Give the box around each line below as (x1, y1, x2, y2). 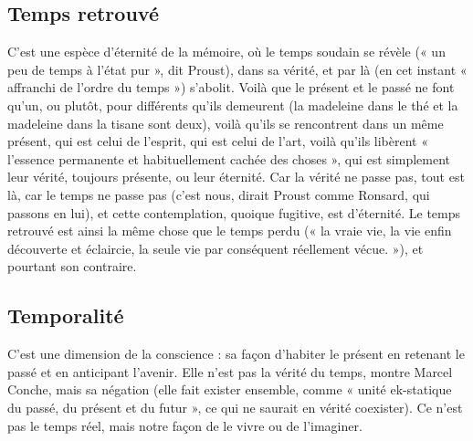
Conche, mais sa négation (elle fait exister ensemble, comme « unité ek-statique (7, 380, 452, 399)
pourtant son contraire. (7, 257, 137, 276)
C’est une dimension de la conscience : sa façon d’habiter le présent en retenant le (7, 344, 465, 363)
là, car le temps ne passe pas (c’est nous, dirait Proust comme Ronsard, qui (7, 184, 430, 204)
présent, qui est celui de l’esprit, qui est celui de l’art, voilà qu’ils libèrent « (7, 131, 428, 151)
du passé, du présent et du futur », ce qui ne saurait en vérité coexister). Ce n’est (7, 397, 463, 416)
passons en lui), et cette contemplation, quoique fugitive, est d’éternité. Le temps (7, 203, 461, 222)
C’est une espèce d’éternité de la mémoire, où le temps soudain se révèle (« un (7, 42, 446, 61)
